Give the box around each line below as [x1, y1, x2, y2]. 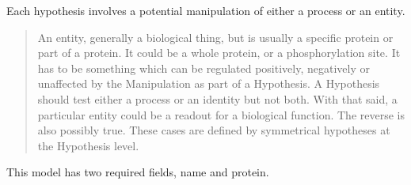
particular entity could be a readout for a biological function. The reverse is [37, 106, 405, 123]
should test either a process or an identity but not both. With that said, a [37, 90, 398, 107]
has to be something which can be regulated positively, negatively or [37, 59, 370, 76]
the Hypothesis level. [37, 137, 139, 153]
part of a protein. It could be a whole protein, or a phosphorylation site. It [37, 44, 401, 61]
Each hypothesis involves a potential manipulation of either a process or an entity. [6, 2, 405, 18]
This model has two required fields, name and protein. [6, 164, 269, 180]
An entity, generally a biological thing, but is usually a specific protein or [37, 28, 394, 45]
